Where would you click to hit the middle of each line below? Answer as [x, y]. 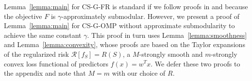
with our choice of [139, 73]
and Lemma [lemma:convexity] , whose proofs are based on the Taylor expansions [125, 44]
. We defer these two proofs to [195, 63]
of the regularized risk [36, 54]
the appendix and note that [45, 73]
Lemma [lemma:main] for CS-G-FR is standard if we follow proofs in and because [126, 6]
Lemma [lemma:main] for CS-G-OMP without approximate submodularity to [119, 25]
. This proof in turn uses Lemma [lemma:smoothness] [167, 35]
